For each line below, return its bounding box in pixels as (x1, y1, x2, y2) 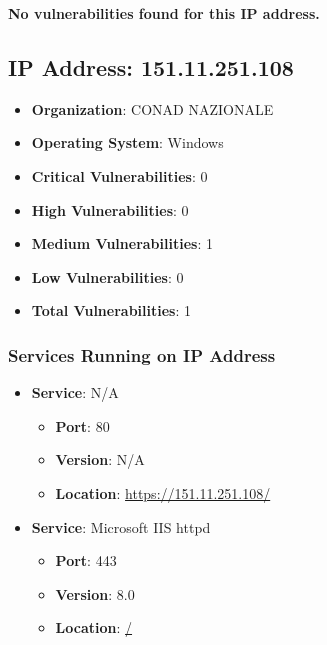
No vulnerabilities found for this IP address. (8, 3, 320, 23)
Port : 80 (55, 415, 110, 436)
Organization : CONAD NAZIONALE (31, 98, 274, 119)
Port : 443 (55, 550, 117, 571)
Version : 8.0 (55, 583, 135, 604)
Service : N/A (31, 382, 119, 403)
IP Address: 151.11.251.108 (8, 51, 294, 82)
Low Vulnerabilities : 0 (31, 266, 184, 287)
